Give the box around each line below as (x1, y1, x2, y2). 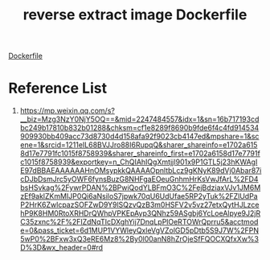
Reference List (8, 79, 107, 97)
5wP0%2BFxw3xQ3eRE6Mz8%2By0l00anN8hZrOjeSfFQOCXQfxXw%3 (19, 234, 260, 244)
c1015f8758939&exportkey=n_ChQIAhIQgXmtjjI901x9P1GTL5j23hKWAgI (19, 157, 258, 167)
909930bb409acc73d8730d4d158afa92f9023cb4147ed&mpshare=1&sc (19, 131, 260, 142)
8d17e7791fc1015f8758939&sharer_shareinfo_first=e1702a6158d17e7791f (19, 149, 261, 159)
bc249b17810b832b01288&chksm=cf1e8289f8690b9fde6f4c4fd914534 (19, 123, 260, 133)
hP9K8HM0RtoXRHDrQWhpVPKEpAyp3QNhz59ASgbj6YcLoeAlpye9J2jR (19, 208, 261, 218)
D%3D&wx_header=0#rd (19, 243, 103, 253)
